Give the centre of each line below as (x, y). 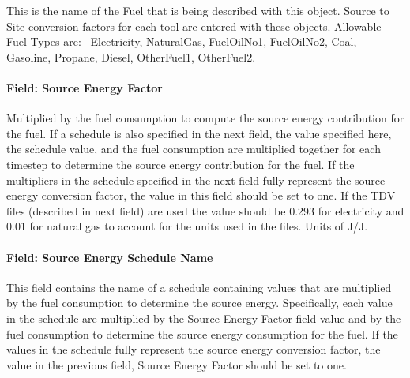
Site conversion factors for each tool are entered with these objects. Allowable (194, 26)
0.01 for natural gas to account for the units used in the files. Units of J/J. (187, 226)
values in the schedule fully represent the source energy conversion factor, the (194, 349)
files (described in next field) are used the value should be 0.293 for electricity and (205, 210)
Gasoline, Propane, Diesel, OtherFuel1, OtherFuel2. (131, 56)
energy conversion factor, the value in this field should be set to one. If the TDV (201, 195)
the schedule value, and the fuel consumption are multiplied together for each (194, 149)
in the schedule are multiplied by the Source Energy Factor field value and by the (204, 318)
